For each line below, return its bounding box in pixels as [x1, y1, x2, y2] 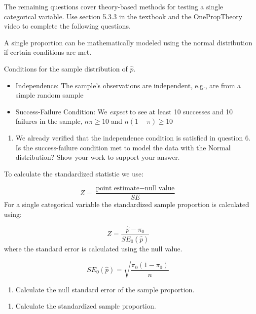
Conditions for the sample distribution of [4, 63, 128, 73]
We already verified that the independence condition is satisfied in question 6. [15, 132, 251, 142]
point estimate [96, 185, 140, 192]
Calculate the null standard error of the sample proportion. [15, 284, 195, 294]
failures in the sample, [15, 116, 82, 126]
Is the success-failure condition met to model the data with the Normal [15, 142, 231, 152]
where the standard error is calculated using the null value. [4, 243, 183, 253]
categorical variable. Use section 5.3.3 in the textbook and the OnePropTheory [4, 11, 243, 21]
